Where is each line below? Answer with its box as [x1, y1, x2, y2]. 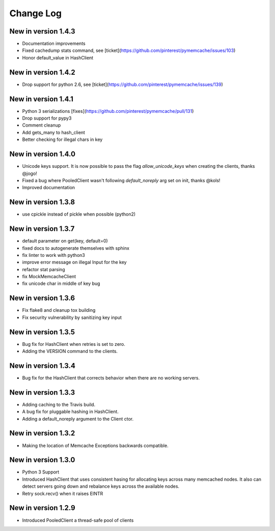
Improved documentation [22, 185, 75, 191]
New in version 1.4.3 [9, 27, 76, 36]
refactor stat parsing [22, 266, 65, 272]
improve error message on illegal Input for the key [22, 259, 127, 265]
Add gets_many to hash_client [22, 129, 85, 135]
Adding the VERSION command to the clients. [22, 348, 118, 355]
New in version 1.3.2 [9, 429, 75, 437]
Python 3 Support [22, 469, 60, 475]
